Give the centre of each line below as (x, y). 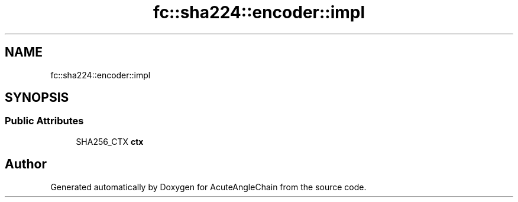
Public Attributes (44, 121)
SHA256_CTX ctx (110, 141)
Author (26, 164)
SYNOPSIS (37, 98)
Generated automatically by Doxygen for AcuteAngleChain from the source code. (208, 187)
